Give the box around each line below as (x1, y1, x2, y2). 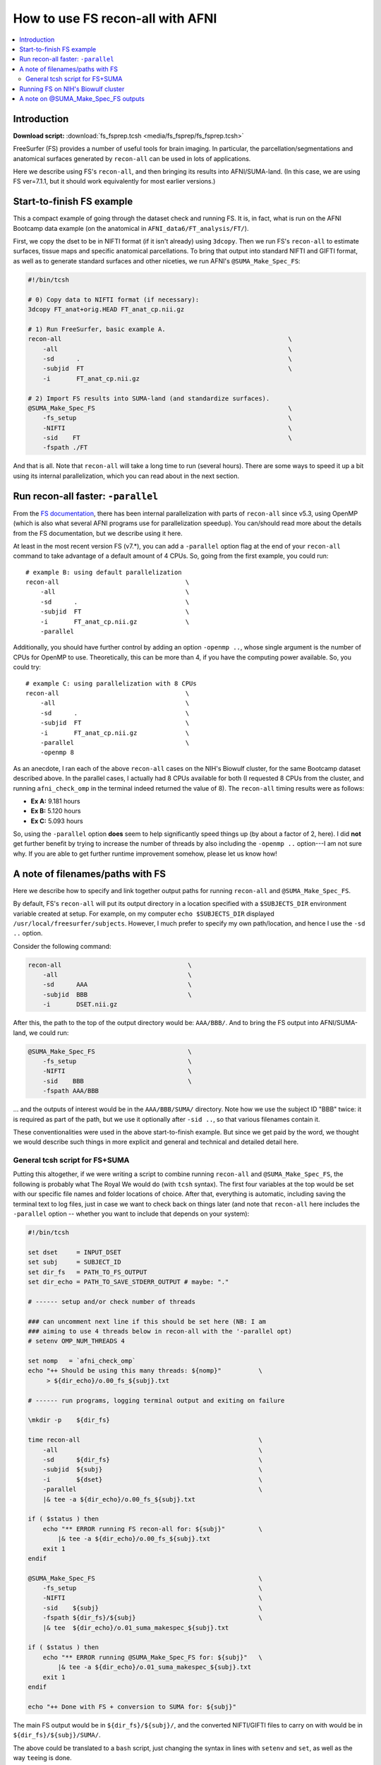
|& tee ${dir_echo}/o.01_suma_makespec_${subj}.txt (42, 1624, 229, 1632)
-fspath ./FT (42, 443, 88, 452)
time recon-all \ (28, 1436, 262, 1444)
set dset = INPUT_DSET (28, 1248, 121, 1256)
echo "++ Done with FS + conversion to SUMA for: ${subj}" (28, 1702, 236, 1711)
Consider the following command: (13, 942, 111, 950)
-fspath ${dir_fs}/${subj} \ (42, 1614, 262, 1622)
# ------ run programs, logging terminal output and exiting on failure (28, 1396, 285, 1404)
